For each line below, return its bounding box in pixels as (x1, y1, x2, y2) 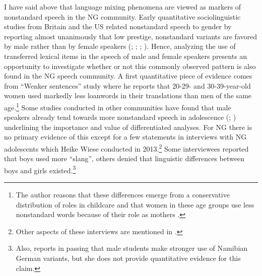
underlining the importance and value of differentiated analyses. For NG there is (4, 121, 252, 132)
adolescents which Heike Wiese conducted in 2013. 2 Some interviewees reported (4, 142, 249, 154)
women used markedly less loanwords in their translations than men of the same (4, 90, 252, 101)
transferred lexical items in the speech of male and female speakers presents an (4, 50, 247, 61)
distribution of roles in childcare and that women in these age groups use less (16, 199, 254, 210)
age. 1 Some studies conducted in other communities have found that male (4, 100, 231, 112)
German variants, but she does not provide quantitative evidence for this (16, 253, 241, 263)
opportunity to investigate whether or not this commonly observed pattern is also (4, 60, 256, 71)
